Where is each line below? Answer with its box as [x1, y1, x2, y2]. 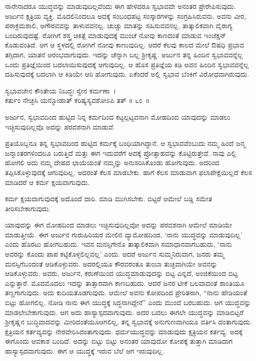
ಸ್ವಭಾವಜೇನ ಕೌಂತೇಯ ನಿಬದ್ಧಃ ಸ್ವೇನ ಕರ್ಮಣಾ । [5, 85, 116, 95]
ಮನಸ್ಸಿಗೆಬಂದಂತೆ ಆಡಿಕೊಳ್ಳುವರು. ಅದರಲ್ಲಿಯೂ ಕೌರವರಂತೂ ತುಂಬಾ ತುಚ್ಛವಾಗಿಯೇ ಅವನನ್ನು [5, 258, 218, 269]
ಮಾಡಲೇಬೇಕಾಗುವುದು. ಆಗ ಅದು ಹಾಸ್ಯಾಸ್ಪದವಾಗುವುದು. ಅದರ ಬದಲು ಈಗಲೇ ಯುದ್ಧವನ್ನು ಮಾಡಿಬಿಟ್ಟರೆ [5, 307, 244, 317]
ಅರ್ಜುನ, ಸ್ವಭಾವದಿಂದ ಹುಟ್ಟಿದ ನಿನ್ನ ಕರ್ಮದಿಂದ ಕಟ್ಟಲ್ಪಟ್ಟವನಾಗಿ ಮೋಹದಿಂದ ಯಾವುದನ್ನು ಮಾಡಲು [5, 111, 230, 122]
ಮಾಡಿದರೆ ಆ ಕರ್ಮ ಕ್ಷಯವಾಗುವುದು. [5, 177, 90, 187]
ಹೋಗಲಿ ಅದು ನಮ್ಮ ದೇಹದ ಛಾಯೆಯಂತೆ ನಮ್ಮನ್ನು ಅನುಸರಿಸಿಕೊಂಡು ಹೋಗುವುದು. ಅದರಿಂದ [5, 157, 219, 168]
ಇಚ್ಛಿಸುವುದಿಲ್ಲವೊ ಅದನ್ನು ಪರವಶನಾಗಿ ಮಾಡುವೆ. [5, 121, 115, 132]
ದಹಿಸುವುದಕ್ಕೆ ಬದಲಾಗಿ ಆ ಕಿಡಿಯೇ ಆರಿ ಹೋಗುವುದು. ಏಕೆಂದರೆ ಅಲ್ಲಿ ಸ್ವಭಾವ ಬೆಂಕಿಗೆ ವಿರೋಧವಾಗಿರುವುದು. [5, 69, 249, 79]
